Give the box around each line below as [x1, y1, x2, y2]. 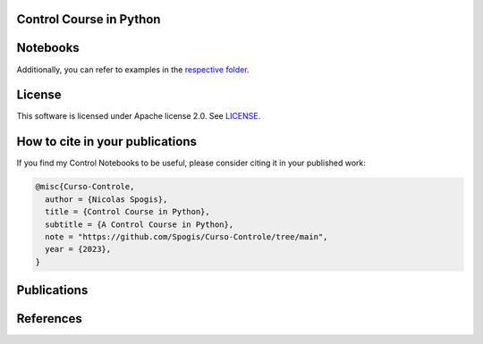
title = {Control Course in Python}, [45, 206, 210, 217]
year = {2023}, [45, 244, 112, 255]
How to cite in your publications [16, 134, 197, 149]
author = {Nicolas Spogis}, [45, 194, 168, 205]
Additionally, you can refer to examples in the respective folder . [16, 63, 250, 75]
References [16, 311, 82, 326]
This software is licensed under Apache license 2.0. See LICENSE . [16, 111, 261, 122]
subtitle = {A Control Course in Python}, [45, 219, 234, 230]
